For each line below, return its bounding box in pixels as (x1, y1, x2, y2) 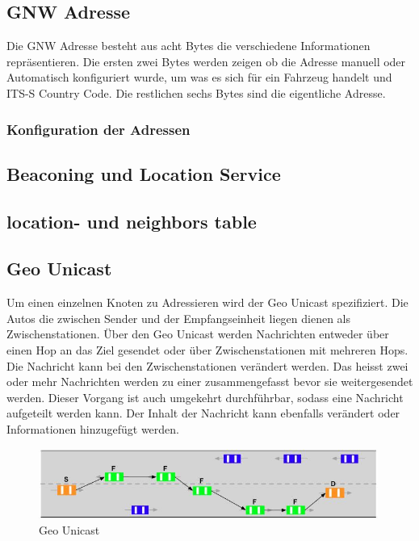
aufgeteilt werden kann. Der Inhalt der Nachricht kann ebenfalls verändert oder (6, 405, 400, 421)
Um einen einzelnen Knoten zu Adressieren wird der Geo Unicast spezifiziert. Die (6, 294, 409, 311)
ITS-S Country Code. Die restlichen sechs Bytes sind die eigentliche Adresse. (6, 84, 386, 101)
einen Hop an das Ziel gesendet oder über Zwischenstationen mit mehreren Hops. (6, 341, 409, 358)
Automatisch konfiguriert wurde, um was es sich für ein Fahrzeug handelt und (6, 69, 392, 86)
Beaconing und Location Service (6, 161, 281, 186)
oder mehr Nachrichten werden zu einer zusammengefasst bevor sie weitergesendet (6, 373, 413, 390)
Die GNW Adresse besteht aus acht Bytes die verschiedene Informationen (6, 37, 371, 54)
